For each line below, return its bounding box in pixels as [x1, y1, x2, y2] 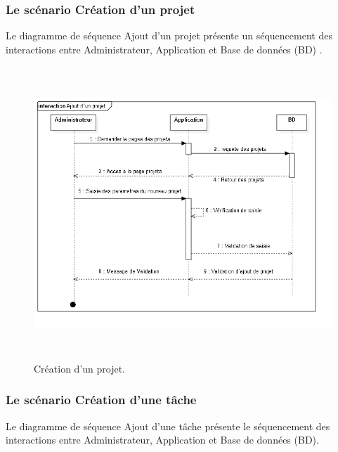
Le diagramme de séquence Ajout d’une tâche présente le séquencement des [6, 418, 330, 433]
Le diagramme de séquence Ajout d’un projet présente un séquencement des [6, 28, 332, 43]
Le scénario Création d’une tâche [6, 391, 197, 408]
